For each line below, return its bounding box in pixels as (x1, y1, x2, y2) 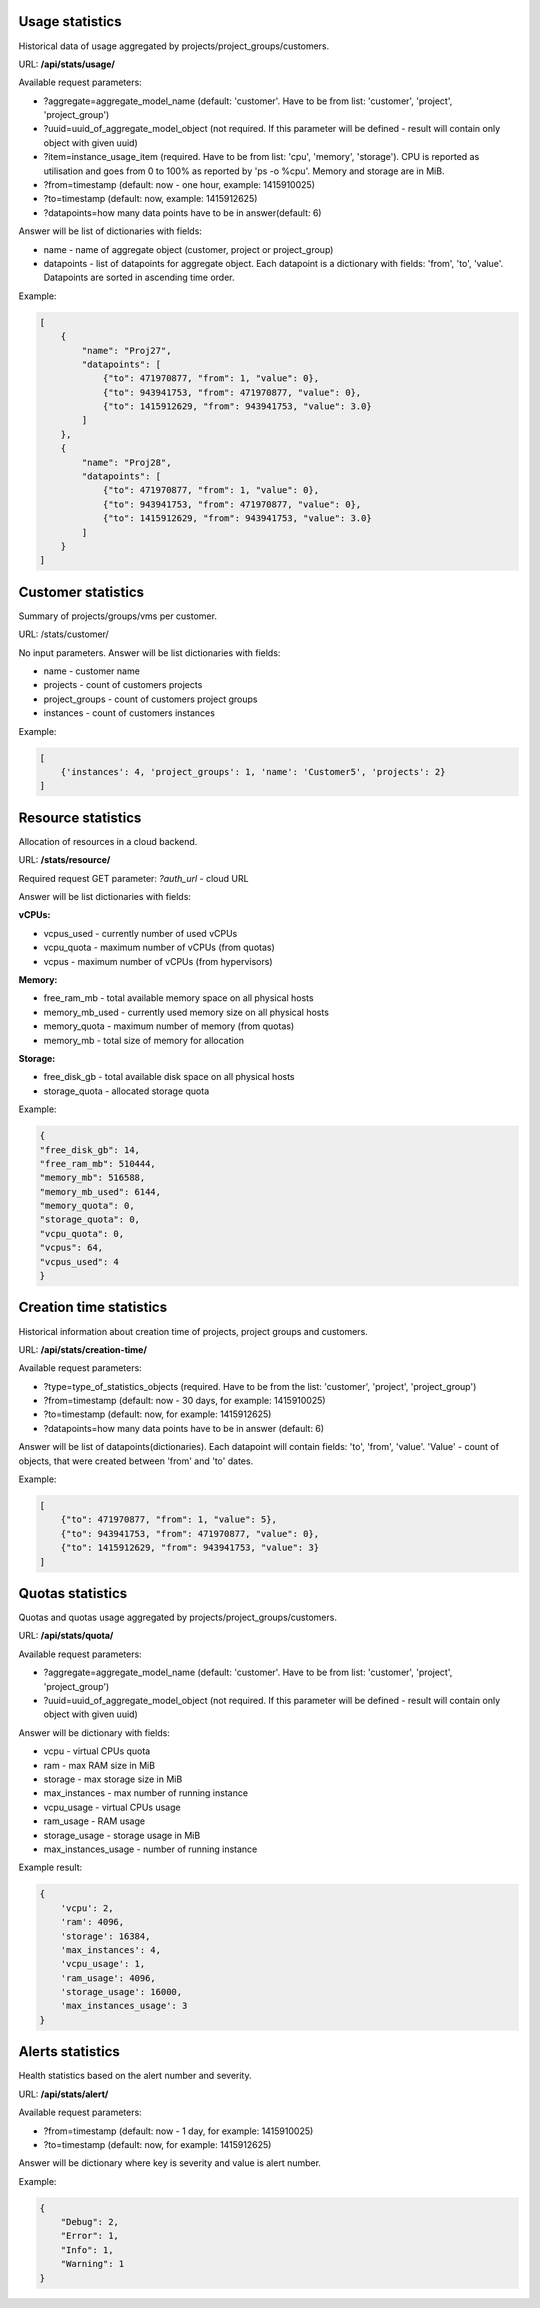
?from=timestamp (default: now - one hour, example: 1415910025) (43, 179, 315, 191)
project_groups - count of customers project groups (43, 693, 258, 705)
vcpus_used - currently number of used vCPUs (43, 927, 238, 939)
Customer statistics (18, 583, 145, 600)
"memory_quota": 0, (39, 1200, 135, 1212)
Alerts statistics (18, 2043, 120, 2060)
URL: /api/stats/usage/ (18, 58, 115, 70)
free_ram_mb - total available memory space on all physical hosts (43, 992, 314, 1004)
